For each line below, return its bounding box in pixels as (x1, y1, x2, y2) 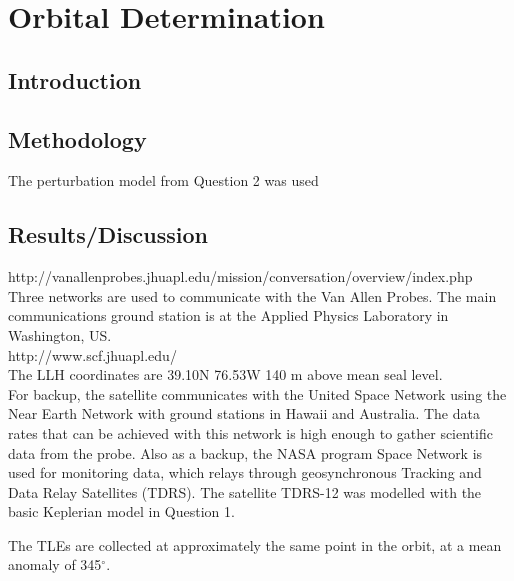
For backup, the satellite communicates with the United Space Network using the (8, 383, 507, 404)
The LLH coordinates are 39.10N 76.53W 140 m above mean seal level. (8, 364, 443, 385)
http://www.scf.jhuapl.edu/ (8, 344, 177, 365)
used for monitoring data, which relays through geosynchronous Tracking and (8, 462, 482, 483)
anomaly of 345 (8, 554, 102, 575)
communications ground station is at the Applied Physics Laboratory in (8, 305, 449, 326)
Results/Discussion (8, 219, 209, 250)
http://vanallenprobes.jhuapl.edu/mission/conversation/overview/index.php (8, 266, 473, 287)
